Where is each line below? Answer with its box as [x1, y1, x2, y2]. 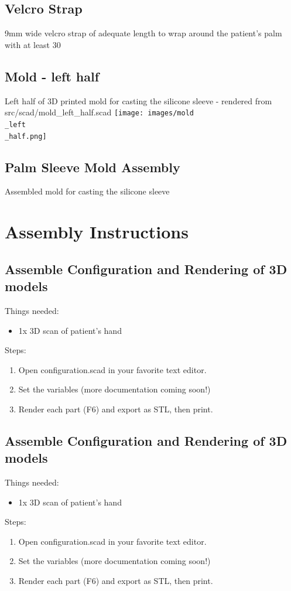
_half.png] [5, 132, 47, 141]
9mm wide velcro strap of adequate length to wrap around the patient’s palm [5, 27, 282, 39]
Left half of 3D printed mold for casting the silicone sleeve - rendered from [5, 94, 272, 107]
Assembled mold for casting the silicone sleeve [5, 185, 170, 197]
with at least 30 [5, 38, 61, 50]
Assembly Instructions [5, 220, 189, 244]
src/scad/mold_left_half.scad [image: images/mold [5, 106, 194, 118]
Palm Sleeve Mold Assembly [5, 158, 180, 176]
